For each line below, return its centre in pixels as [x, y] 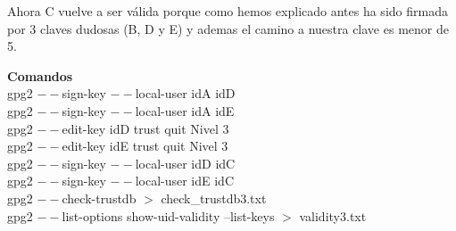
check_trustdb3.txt [214, 198]
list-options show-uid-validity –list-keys [168, 215]
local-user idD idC [185, 163]
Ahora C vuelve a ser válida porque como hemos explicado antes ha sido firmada [228, 11]
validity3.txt [333, 215]
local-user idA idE [185, 110]
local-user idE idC [185, 181]
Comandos [40, 75]
